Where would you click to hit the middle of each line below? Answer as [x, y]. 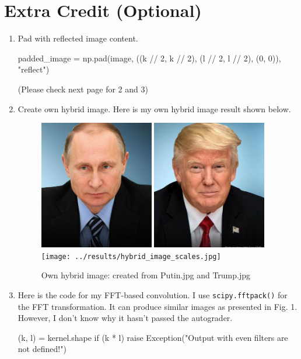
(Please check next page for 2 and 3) [83, 89]
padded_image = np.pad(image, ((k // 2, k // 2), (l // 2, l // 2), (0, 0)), [149, 58]
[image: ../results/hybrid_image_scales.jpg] [131, 256]
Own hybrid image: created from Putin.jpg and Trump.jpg [146, 275]
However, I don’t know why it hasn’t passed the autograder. [125, 318]
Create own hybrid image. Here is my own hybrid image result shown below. [154, 108]
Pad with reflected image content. [78, 38]
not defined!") [42, 349]
